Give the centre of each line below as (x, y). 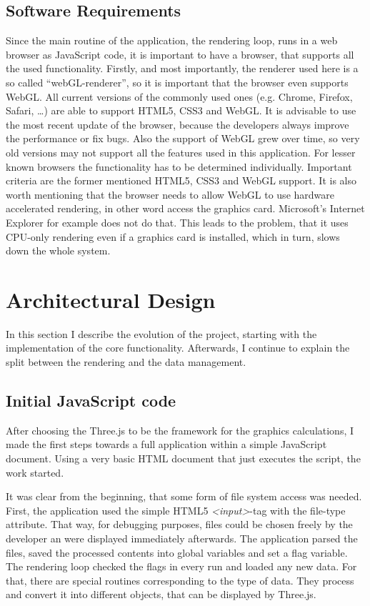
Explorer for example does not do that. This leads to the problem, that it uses (177, 222)
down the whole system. (58, 250)
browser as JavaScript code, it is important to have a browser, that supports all (180, 54)
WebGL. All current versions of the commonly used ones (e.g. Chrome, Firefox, (179, 96)
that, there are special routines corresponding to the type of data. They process (180, 580)
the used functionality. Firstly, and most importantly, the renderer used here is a (182, 68)
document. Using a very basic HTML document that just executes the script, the (183, 458)
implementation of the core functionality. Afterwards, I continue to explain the (178, 348)
